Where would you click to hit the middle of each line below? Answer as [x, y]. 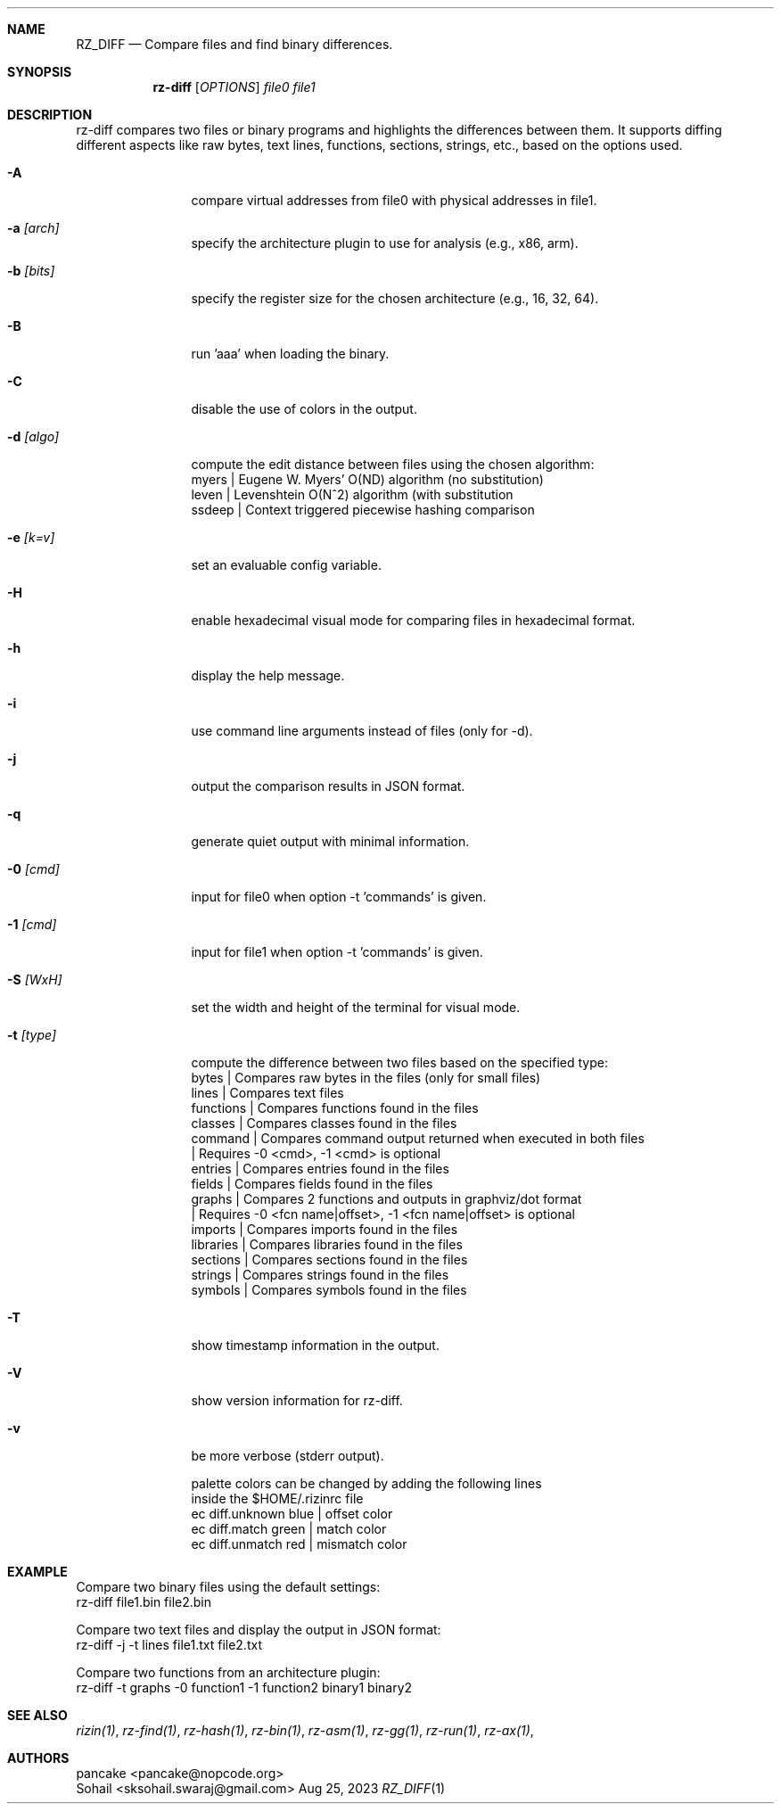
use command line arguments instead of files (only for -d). [362, 731]
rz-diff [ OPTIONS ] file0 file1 [234, 87]
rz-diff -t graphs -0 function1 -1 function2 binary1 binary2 [244, 1688]
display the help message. [268, 675]
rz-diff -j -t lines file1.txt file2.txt [169, 1645]
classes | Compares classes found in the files [324, 1123]
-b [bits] [31, 271]
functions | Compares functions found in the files [335, 1108]
